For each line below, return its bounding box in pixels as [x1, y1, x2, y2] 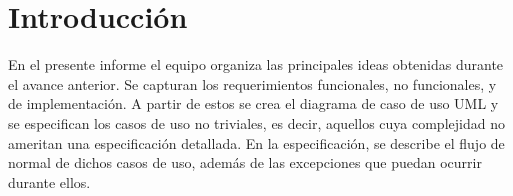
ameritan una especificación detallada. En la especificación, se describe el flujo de [8, 132, 505, 153]
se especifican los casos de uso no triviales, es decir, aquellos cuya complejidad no [8, 112, 505, 133]
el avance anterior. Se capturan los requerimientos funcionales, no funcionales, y [8, 73, 497, 94]
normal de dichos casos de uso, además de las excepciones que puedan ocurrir [8, 152, 482, 173]
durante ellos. [8, 171, 91, 192]
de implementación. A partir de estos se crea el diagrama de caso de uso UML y [8, 93, 499, 114]
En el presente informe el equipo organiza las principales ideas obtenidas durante [8, 54, 504, 75]
